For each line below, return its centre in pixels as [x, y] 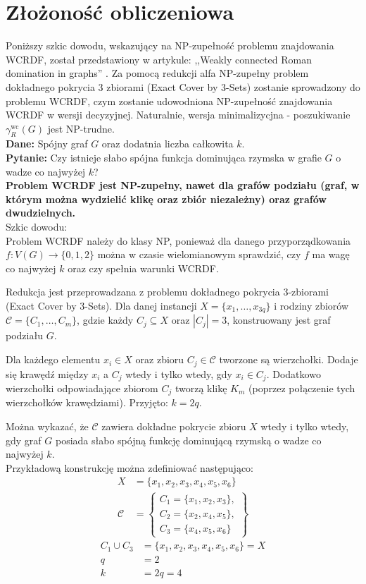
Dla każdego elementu [53, 359]
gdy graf [24, 440]
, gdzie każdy [105, 320]
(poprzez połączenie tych [302, 388]
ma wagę [331, 254]
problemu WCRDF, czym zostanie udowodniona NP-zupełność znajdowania [169, 101]
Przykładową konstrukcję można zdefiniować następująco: [130, 467]
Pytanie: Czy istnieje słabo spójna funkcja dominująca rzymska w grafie [164, 158]
